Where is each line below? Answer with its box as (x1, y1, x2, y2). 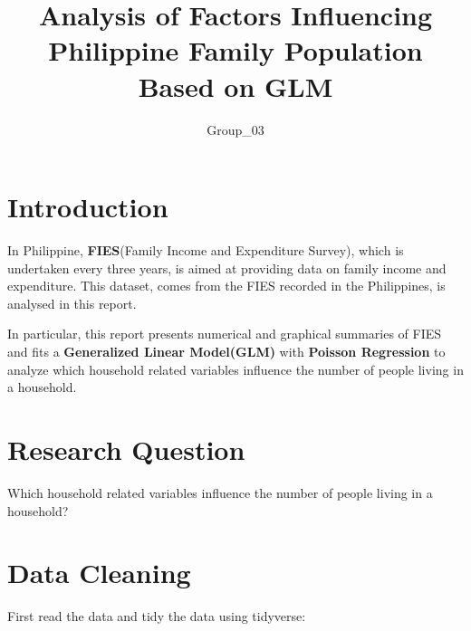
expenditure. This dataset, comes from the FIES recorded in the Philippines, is (7, 276, 446, 295)
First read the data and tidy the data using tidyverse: (7, 607, 306, 626)
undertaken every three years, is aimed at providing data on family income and (7, 258, 447, 277)
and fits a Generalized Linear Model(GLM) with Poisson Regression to (7, 342, 446, 360)
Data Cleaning (7, 554, 191, 591)
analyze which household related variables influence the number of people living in (7, 359, 464, 378)
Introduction (7, 188, 168, 225)
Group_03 (207, 120, 264, 139)
